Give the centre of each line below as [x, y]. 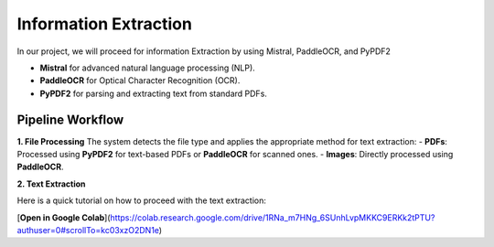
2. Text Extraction [51, 184]
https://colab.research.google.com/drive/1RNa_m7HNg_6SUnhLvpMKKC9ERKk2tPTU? [273, 217]
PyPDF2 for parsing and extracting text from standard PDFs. [153, 93]
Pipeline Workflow [70, 119]
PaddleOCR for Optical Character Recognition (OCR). [140, 81]
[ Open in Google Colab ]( [64, 217]
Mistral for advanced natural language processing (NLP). [147, 68]
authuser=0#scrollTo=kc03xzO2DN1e [88, 230]
